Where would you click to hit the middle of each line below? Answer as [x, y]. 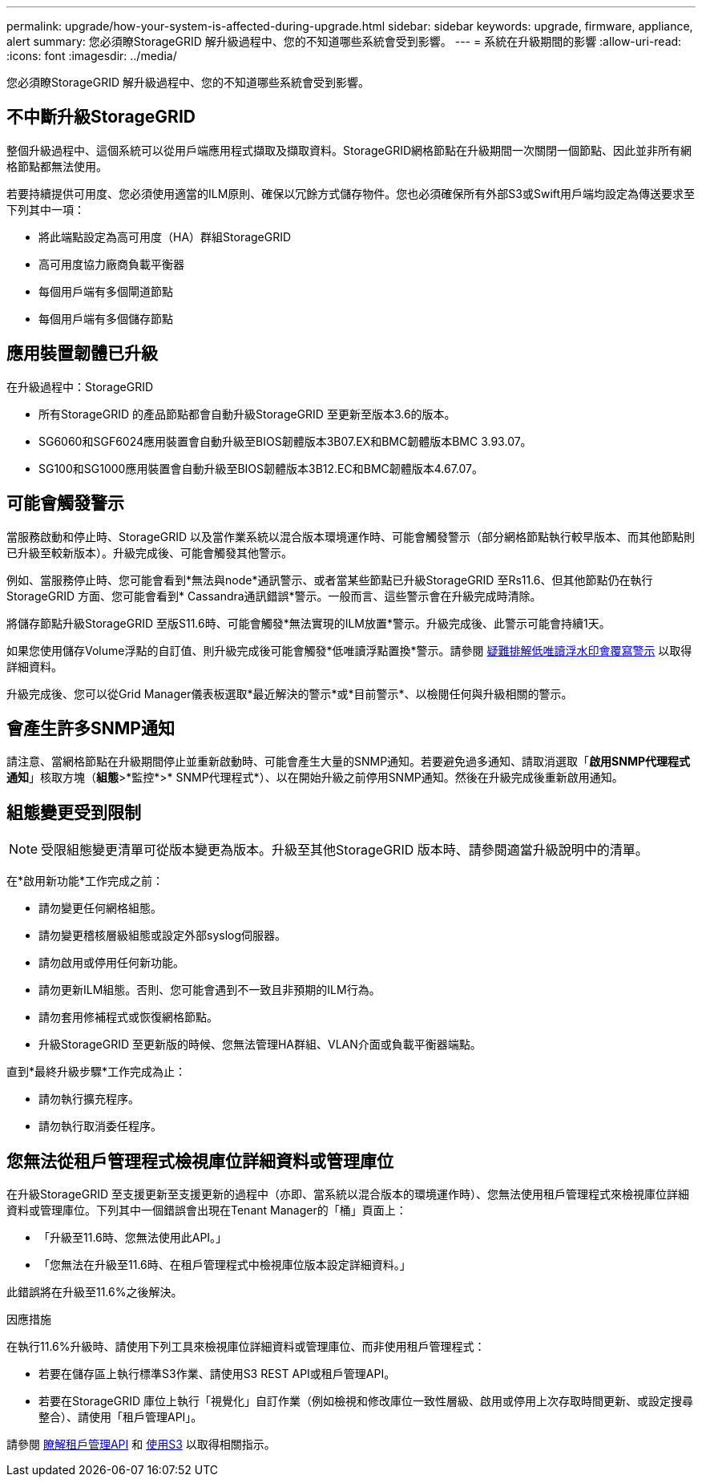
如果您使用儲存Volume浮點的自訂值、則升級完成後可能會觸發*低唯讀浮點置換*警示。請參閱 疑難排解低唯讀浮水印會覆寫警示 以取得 [349, 650]
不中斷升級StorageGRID [101, 117]
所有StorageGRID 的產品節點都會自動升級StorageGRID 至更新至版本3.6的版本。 [247, 414]
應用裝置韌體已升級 [82, 354]
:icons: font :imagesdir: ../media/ [92, 56]
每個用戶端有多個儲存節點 [106, 318]
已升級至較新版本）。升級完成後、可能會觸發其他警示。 [149, 552]
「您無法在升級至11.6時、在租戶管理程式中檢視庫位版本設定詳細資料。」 [225, 1265]
